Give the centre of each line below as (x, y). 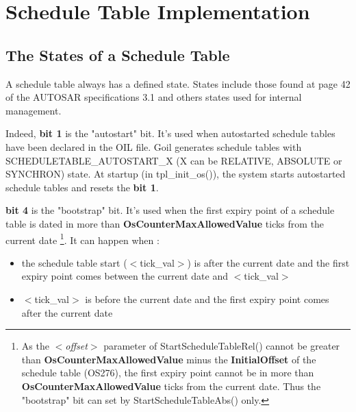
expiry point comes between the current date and (125, 276)
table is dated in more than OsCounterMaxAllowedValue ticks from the (165, 223)
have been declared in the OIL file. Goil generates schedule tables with (154, 146)
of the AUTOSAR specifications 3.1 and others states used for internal (154, 97)
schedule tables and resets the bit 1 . (82, 187)
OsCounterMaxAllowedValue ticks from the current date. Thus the (171, 386)
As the (35, 346)
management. (34, 110)
